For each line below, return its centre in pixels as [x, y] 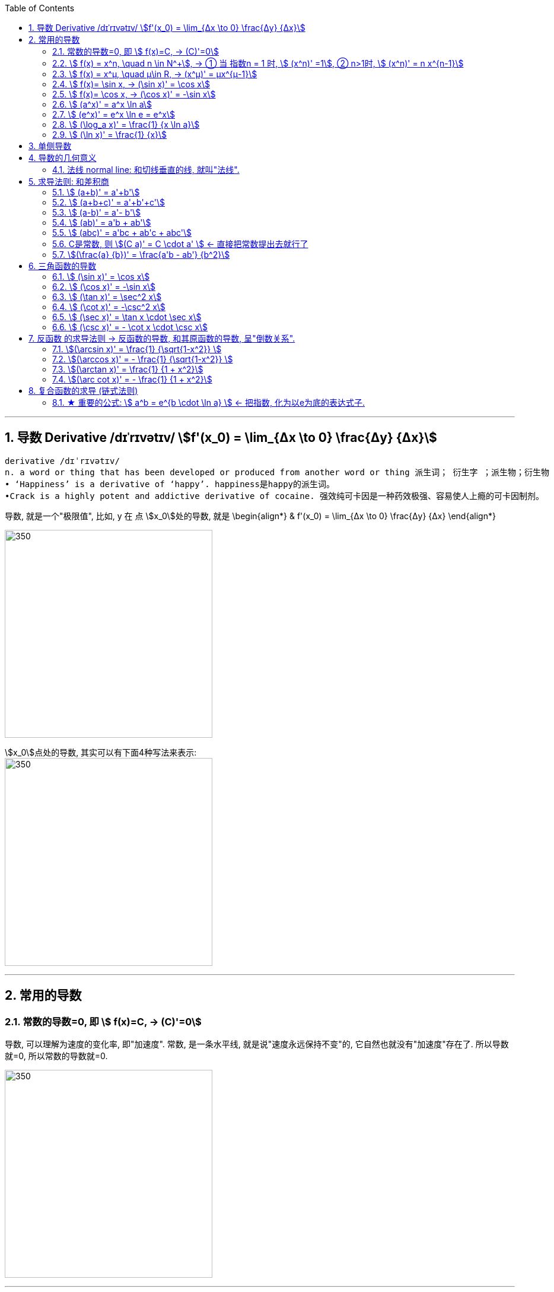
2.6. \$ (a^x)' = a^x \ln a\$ [102, 104]
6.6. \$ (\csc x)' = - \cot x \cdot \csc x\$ [130, 327]
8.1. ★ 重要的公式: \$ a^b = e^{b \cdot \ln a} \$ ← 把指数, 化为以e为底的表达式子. [209, 402]
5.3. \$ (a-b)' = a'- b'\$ [97, 212]
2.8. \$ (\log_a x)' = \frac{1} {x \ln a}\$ [126, 124]
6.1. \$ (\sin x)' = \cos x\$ [101, 277]
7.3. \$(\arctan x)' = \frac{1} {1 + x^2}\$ [128, 369]
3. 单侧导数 [50, 146]
